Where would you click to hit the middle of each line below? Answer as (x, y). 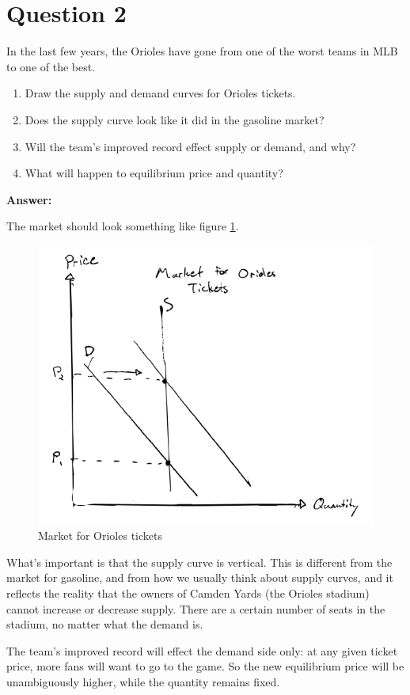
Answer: (29, 199)
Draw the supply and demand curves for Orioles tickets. (160, 93)
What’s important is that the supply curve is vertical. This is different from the (199, 562)
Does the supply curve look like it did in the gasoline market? (175, 119)
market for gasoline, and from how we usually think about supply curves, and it (200, 577)
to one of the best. (51, 66)
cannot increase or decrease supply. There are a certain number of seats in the (196, 608)
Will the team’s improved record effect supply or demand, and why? (190, 146)
